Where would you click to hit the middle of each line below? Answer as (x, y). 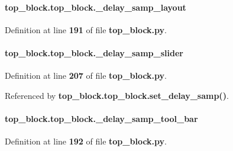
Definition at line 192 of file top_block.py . (86, 141)
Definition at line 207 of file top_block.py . (86, 75)
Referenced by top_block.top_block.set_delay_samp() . (117, 95)
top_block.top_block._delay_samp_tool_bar (101, 118)
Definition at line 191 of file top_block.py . (86, 29)
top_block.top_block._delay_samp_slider (94, 52)
